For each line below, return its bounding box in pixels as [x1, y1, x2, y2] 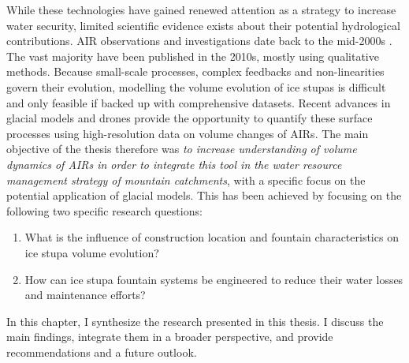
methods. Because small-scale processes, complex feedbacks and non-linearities [6, 63, 385, 80]
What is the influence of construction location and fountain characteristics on [24, 229, 399, 245]
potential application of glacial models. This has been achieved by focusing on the [6, 187, 402, 204]
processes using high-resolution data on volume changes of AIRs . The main [6, 125, 369, 141]
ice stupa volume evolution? [24, 244, 159, 260]
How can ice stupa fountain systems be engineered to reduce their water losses [24, 271, 403, 287]
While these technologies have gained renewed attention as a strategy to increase [6, 2, 396, 17]
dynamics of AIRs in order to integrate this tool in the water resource [6, 155, 342, 172]
